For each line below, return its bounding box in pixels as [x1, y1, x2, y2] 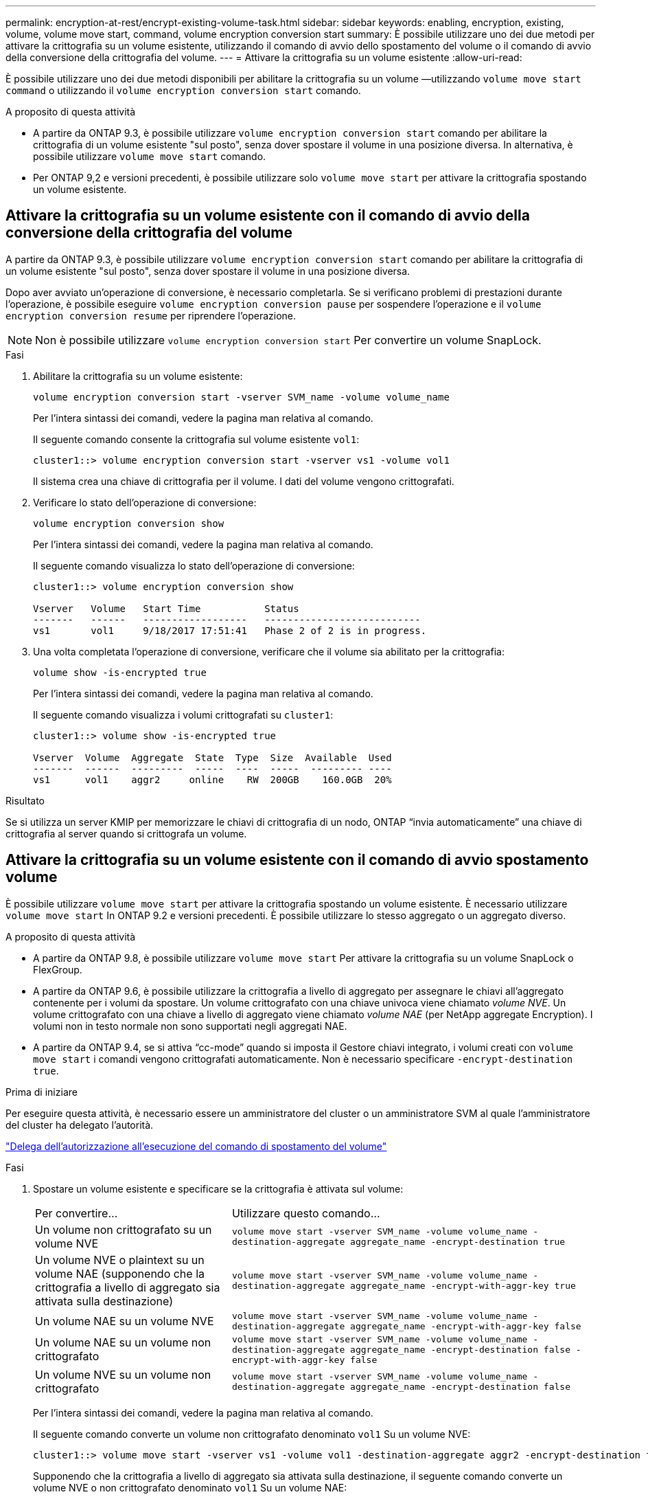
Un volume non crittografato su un [35, 1222, 212, 1237]
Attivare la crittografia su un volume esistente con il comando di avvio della [5, 207, 530, 225]
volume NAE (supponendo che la [35, 1266, 205, 1281]
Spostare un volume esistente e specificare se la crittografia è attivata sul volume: [33, 1182, 404, 1195]
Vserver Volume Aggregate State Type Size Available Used [33, 752, 392, 763]
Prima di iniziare [5, 1085, 78, 1098]
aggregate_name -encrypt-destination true [350, 1236, 566, 1247]
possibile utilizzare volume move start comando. [33, 150, 266, 162]
